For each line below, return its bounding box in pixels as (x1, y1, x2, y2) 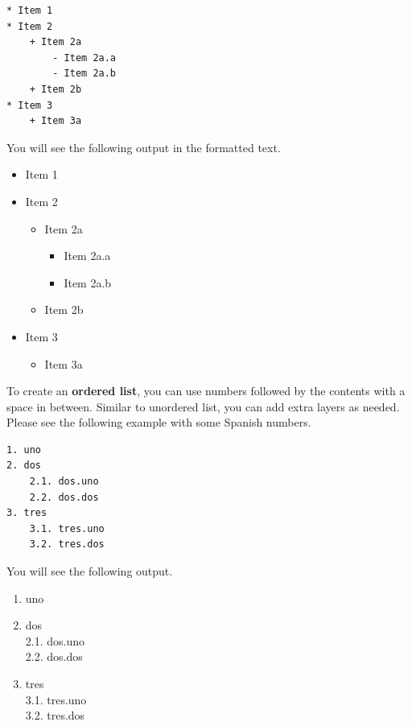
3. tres (6, 507, 47, 519)
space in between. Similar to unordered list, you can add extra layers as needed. (6, 398, 400, 415)
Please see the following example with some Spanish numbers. (6, 414, 311, 431)
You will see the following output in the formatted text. (6, 138, 281, 155)
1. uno (6, 443, 41, 456)
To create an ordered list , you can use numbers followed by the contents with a (6, 382, 406, 399)
